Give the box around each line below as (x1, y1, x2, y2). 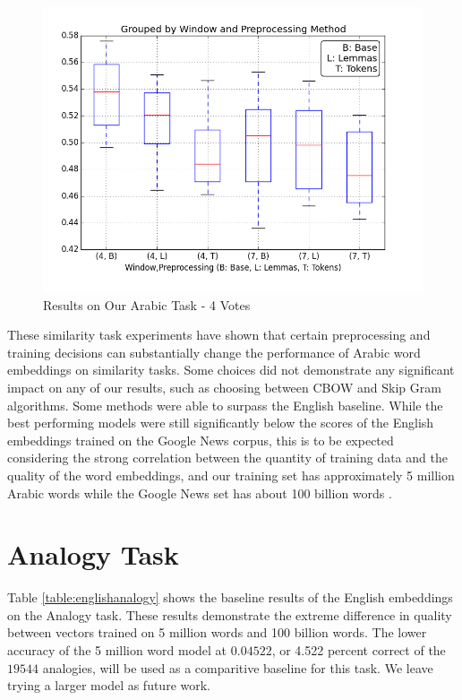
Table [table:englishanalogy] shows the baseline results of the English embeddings (7, 588, 453, 607)
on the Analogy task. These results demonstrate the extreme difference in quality (7, 605, 452, 624)
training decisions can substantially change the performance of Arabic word (7, 342, 421, 361)
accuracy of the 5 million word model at (7, 641, 227, 660)
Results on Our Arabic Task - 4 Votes (43, 295, 251, 314)
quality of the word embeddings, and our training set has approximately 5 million (7, 465, 455, 484)
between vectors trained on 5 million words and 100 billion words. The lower (7, 623, 427, 642)
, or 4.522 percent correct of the (271, 641, 446, 660)
